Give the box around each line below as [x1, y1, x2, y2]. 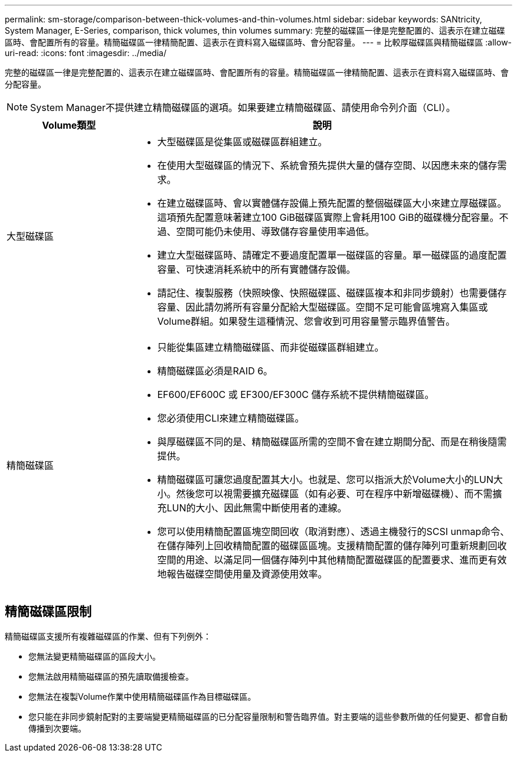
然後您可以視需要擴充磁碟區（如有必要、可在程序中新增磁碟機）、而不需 [176, 488, 493, 500]
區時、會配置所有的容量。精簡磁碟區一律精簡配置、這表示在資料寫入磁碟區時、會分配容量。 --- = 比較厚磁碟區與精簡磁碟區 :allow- [5, 37, 512, 47]
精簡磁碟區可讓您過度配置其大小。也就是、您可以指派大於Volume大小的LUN [157, 474, 494, 485]
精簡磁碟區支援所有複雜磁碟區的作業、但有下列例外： [5, 631, 211, 641]
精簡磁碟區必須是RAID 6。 [157, 365, 273, 377]
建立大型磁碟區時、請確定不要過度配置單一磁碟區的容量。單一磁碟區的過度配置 [157, 249, 507, 261]
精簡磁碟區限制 [5, 604, 91, 619]
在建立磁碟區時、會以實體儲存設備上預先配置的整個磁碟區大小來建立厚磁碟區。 [157, 197, 507, 209]
